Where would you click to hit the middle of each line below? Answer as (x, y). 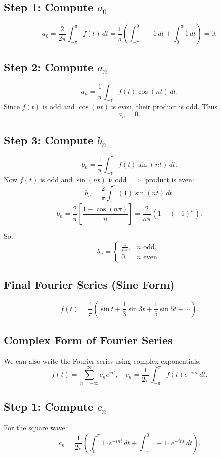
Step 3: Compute (49, 140)
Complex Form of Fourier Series (88, 340)
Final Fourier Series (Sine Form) (89, 285)
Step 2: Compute (49, 67)
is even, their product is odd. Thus (164, 106)
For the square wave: (36, 427)
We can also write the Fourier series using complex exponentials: (103, 361)
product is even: (169, 179)
